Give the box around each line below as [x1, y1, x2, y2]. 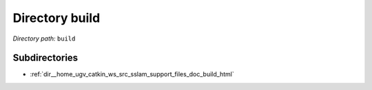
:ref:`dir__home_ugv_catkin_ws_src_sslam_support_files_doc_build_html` [30, 70, 234, 78]
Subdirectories [12, 52, 79, 64]
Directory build [12, 10, 101, 25]
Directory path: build [12, 34, 76, 43]
